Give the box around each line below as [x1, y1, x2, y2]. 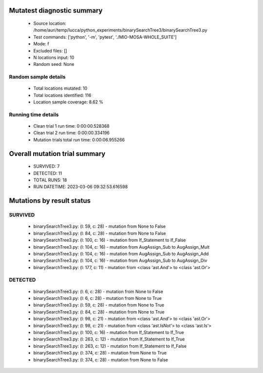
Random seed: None [33, 61, 75, 67]
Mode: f [33, 41, 49, 47]
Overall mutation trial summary [9, 149, 106, 158]
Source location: [33, 20, 67, 26]
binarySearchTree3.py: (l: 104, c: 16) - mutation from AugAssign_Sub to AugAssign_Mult [33, 244, 210, 250]
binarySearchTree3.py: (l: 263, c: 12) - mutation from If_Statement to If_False [33, 343, 187, 349]
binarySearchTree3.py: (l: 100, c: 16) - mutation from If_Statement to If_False [33, 237, 186, 243]
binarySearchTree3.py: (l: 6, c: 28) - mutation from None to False [33, 288, 163, 294]
